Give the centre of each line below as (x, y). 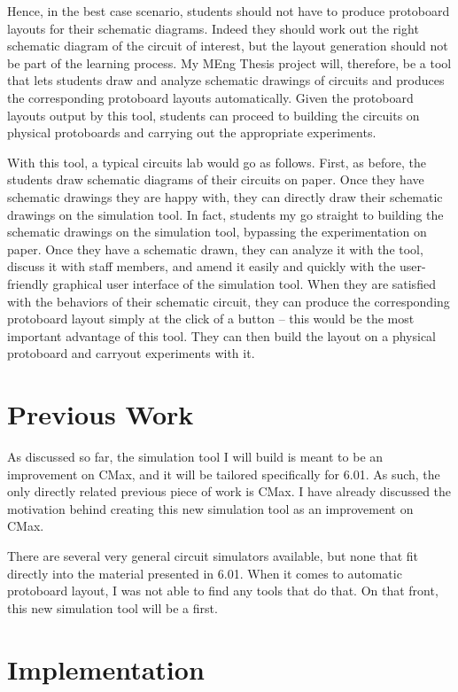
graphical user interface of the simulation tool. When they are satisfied (244, 283)
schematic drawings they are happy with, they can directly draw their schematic (225, 196)
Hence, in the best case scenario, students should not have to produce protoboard (229, 11)
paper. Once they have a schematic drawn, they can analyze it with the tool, (215, 249)
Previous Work (101, 414)
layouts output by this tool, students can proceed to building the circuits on (213, 115)
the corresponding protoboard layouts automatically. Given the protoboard (210, 97)
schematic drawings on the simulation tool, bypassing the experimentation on (217, 232)
